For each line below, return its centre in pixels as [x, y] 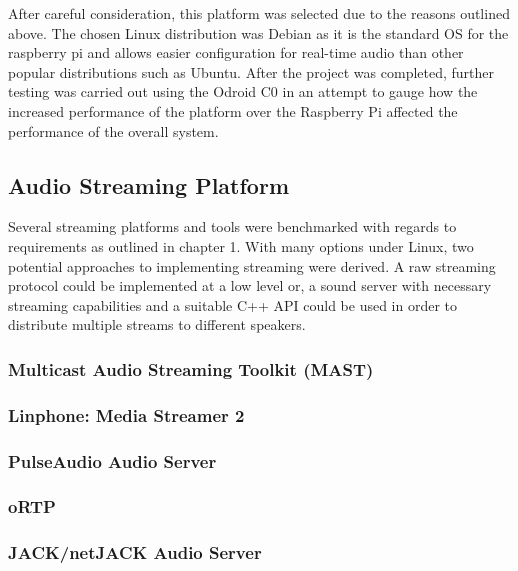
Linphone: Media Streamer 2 [126, 414]
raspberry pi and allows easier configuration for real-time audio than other [236, 52]
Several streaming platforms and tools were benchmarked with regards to [232, 226]
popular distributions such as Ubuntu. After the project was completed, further [251, 71]
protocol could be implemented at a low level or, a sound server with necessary [250, 285]
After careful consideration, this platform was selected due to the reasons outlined [259, 13]
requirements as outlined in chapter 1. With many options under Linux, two [241, 245]
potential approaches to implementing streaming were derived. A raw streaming [252, 265]
